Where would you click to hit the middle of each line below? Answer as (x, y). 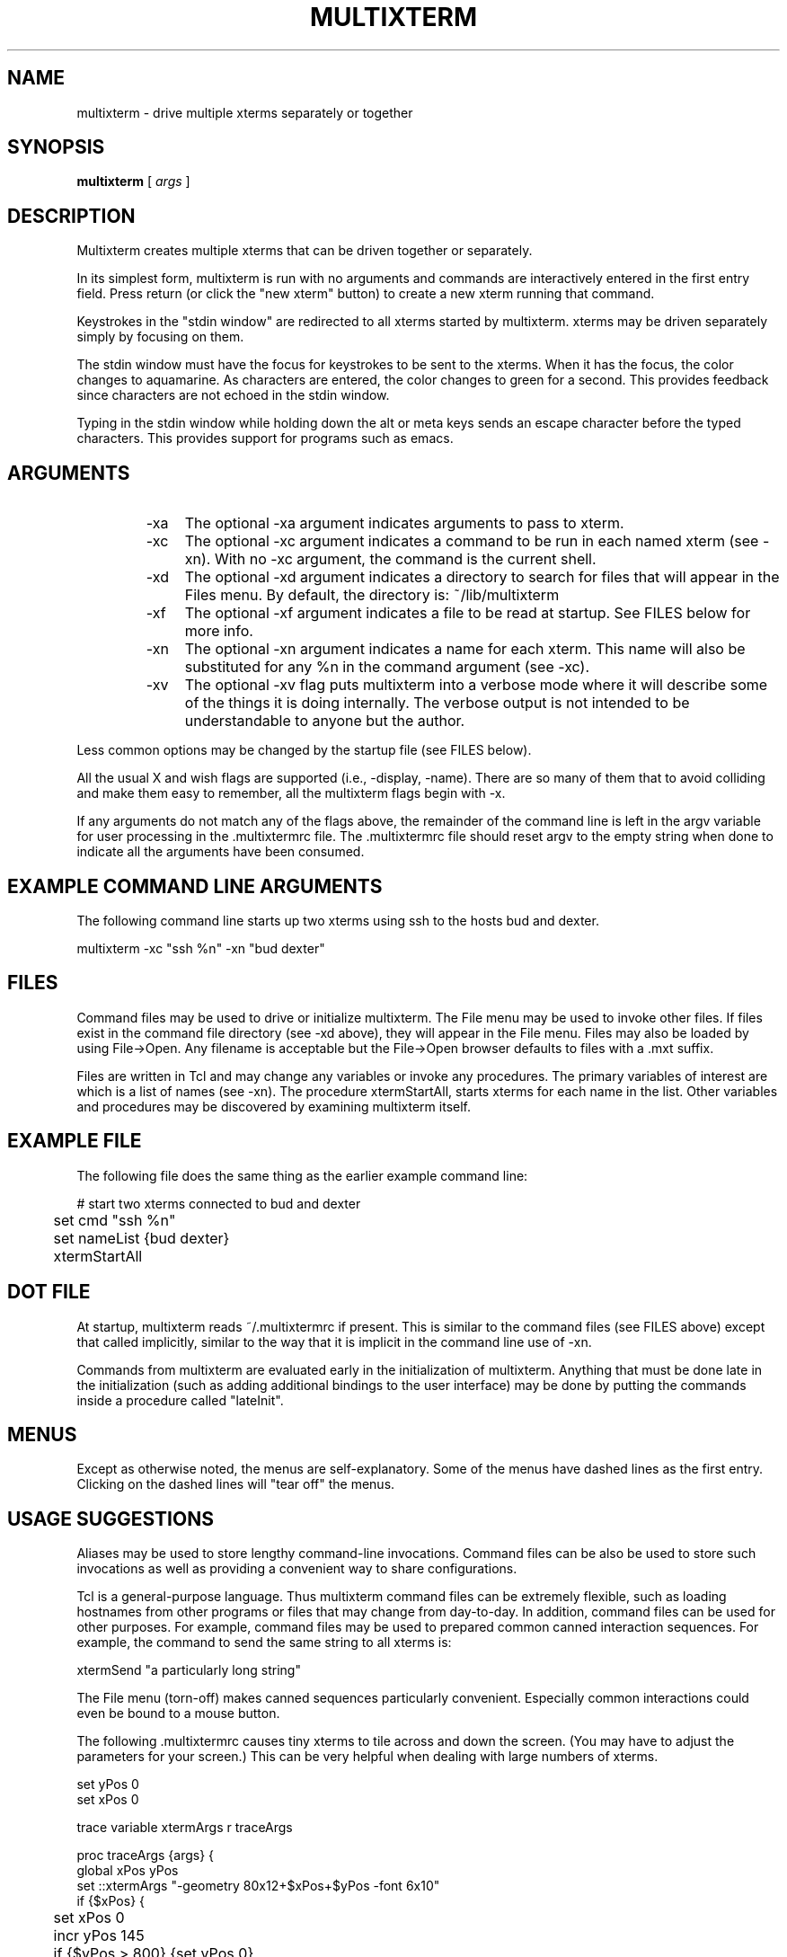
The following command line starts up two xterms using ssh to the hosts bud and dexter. (338, 920)
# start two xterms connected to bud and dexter (219, 1203)
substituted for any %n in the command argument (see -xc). (387, 667)
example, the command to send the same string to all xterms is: (264, 1643)
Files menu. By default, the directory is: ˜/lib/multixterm (372, 595)
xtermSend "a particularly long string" (189, 1670)
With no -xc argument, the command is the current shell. (405, 559)
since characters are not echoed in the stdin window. (233, 395)
